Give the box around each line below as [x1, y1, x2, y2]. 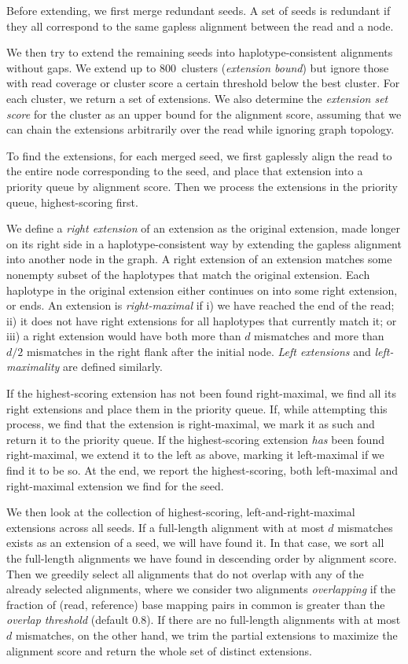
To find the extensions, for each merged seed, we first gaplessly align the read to [6, 147, 392, 163]
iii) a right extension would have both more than [6, 328, 241, 344]
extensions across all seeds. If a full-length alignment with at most [6, 519, 325, 535]
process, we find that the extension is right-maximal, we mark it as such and [6, 416, 375, 432]
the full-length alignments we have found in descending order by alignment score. [6, 550, 397, 566]
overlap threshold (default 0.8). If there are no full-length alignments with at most [6, 611, 401, 628]
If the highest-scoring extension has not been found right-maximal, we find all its [6, 385, 396, 402]
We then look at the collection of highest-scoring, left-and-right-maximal [6, 504, 355, 520]
